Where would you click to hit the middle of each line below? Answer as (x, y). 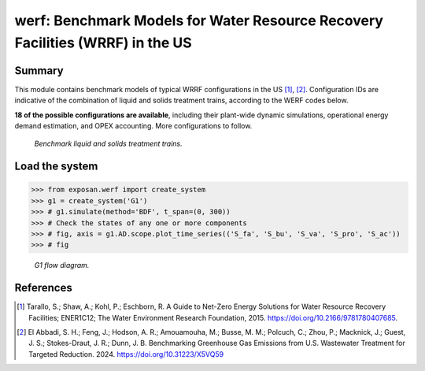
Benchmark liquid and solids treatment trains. (108, 144)
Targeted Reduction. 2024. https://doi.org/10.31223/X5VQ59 (126, 354)
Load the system (56, 167)
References (43, 288)
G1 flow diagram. (62, 265)
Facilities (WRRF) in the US (103, 43)
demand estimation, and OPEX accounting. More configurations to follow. (133, 126)
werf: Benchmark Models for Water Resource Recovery (199, 20)
